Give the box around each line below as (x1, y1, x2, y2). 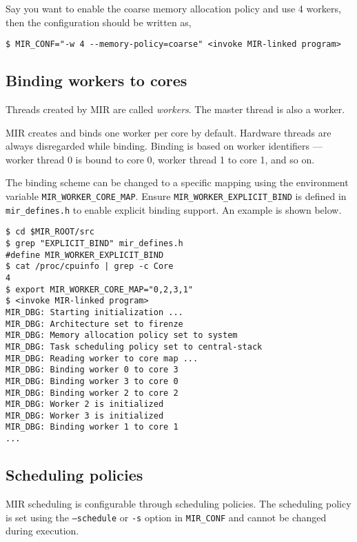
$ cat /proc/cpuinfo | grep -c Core (6, 261, 174, 272)
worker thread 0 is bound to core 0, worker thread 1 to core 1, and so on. (6, 152, 315, 166)
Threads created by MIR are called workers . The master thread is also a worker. (6, 102, 345, 117)
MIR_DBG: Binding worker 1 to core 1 (6, 422, 178, 432)
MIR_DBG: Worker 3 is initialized (6, 410, 164, 421)
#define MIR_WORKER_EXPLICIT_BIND (6, 250, 164, 260)
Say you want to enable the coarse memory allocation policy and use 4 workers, (6, 1, 341, 15)
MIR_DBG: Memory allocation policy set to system (6, 330, 238, 341)
